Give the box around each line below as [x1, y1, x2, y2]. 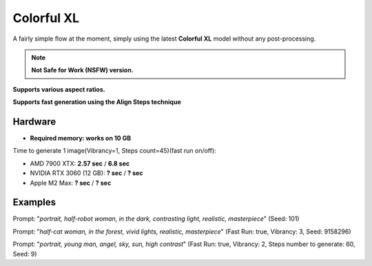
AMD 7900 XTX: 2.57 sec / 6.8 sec [30, 159, 130, 167]
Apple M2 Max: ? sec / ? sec [30, 178, 112, 187]
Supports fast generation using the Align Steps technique [12, 98, 182, 106]
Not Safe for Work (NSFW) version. [31, 66, 134, 74]
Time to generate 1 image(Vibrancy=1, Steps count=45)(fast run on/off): [12, 147, 216, 155]
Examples [12, 196, 56, 208]
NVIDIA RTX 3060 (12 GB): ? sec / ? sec [30, 169, 143, 177]
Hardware [12, 116, 56, 127]
